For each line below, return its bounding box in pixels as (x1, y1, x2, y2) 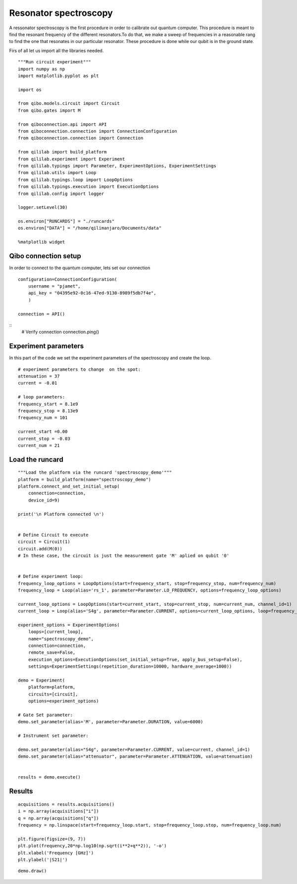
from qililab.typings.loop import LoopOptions (18, 177, 133, 183)
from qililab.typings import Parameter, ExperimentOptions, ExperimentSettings (18, 163, 216, 168)
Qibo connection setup (9, 252, 81, 260)
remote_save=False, (28, 650, 76, 655)
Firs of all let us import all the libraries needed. (9, 48, 104, 53)
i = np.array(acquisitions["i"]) (18, 808, 99, 814)
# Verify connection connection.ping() (21, 329, 99, 335)
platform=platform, (28, 685, 76, 690)
